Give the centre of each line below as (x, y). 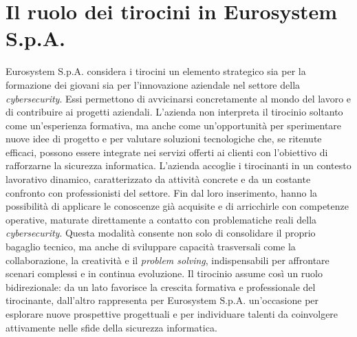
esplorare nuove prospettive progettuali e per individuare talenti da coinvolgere (172, 314)
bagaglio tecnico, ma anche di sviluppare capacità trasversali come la (151, 247)
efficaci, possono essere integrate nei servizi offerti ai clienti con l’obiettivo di (167, 152)
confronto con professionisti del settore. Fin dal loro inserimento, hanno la (162, 192)
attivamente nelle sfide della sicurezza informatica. (111, 327)
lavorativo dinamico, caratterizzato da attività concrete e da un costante (158, 179)
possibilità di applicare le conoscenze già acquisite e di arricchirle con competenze (177, 206)
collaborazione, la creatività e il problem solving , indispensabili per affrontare (167, 260)
